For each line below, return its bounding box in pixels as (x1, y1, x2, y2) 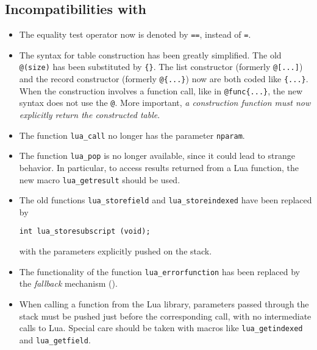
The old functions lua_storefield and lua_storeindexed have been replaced (19, 194, 312, 206)
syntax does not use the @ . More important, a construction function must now (19, 96, 311, 109)
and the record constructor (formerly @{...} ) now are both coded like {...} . (19, 72, 308, 85)
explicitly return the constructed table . (19, 108, 160, 121)
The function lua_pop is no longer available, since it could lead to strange (19, 149, 295, 162)
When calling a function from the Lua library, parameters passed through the (19, 297, 309, 310)
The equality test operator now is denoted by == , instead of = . (19, 28, 251, 41)
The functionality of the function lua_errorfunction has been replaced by (19, 265, 300, 278)
